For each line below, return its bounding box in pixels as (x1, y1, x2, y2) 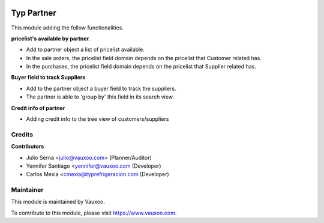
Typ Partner (11, 8, 56, 18)
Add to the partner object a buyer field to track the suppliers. (26, 85, 176, 92)
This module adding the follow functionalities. (11, 24, 124, 31)
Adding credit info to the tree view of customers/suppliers (26, 115, 169, 123)
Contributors (11, 143, 44, 150)
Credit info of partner (11, 104, 65, 111)
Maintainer (11, 186, 44, 194)
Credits (11, 130, 33, 138)
